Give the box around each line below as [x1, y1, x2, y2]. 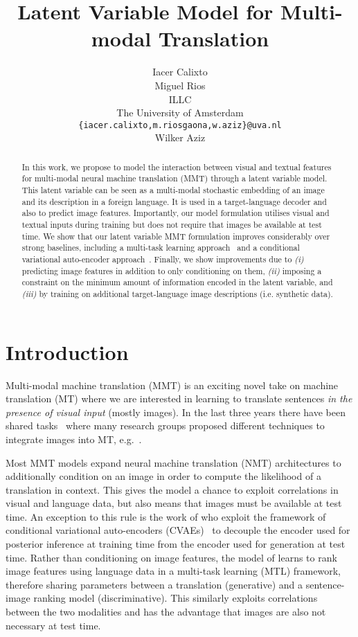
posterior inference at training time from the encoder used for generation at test [6, 537, 346, 551]
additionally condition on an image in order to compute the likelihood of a [6, 469, 321, 483]
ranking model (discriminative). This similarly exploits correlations [33, 591, 318, 605]
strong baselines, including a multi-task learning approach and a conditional [21, 242, 300, 253]
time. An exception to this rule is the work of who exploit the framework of [6, 509, 326, 523]
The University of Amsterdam [116, 105, 244, 120]
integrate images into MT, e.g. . [6, 431, 142, 446]
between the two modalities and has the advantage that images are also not [6, 604, 326, 619]
